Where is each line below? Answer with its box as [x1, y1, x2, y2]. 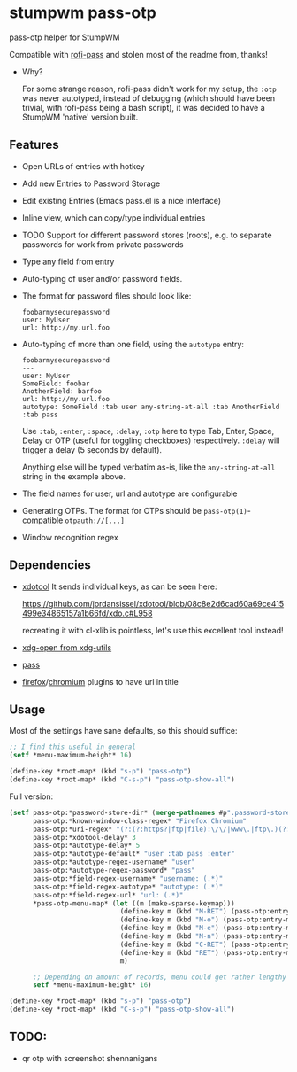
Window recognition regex [21, 532, 119, 542]
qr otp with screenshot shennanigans [21, 1053, 158, 1063]
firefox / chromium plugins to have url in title [21, 676, 179, 687]
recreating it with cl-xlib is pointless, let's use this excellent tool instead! [21, 625, 285, 635]
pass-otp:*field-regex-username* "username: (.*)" [32, 874, 224, 883]
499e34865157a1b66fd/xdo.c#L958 [21, 608, 153, 618]
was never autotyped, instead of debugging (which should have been [21, 92, 276, 104]
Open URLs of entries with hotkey [21, 160, 145, 171]
